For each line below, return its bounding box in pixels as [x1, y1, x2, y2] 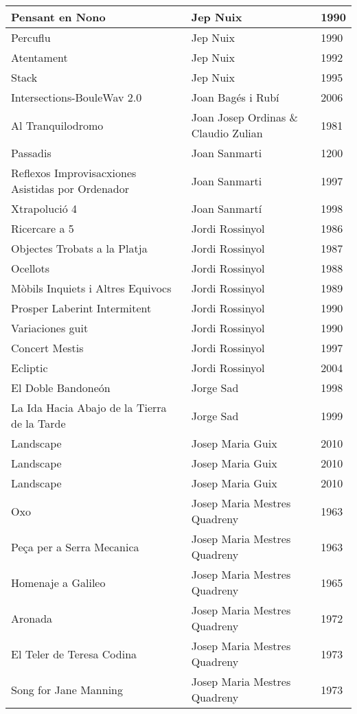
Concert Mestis [11, 340, 84, 356]
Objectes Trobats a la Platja [11, 240, 148, 256]
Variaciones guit [11, 320, 89, 336]
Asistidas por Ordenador [11, 181, 129, 196]
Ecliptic [11, 360, 48, 376]
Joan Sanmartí [191, 200, 262, 216]
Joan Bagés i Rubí [191, 89, 279, 105]
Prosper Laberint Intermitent [11, 300, 152, 316]
